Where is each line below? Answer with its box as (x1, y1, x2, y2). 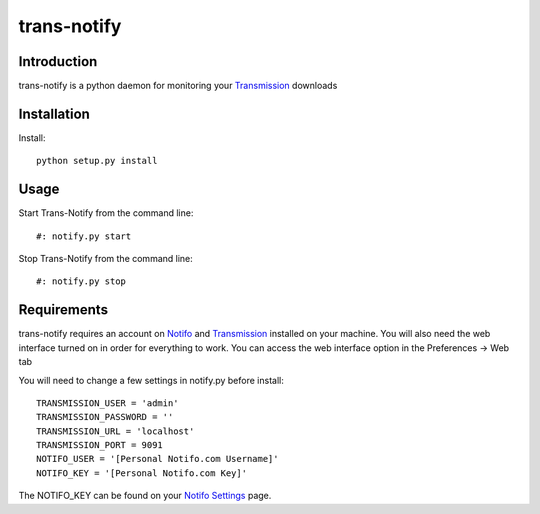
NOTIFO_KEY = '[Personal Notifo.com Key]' (36, 467, 248, 479)
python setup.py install (36, 155, 158, 167)
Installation (18, 105, 90, 122)
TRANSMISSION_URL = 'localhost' (36, 425, 195, 437)
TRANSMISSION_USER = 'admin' (36, 397, 179, 409)
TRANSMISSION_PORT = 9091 (36, 440, 164, 451)
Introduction (18, 53, 98, 70)
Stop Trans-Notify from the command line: (18, 253, 194, 265)
